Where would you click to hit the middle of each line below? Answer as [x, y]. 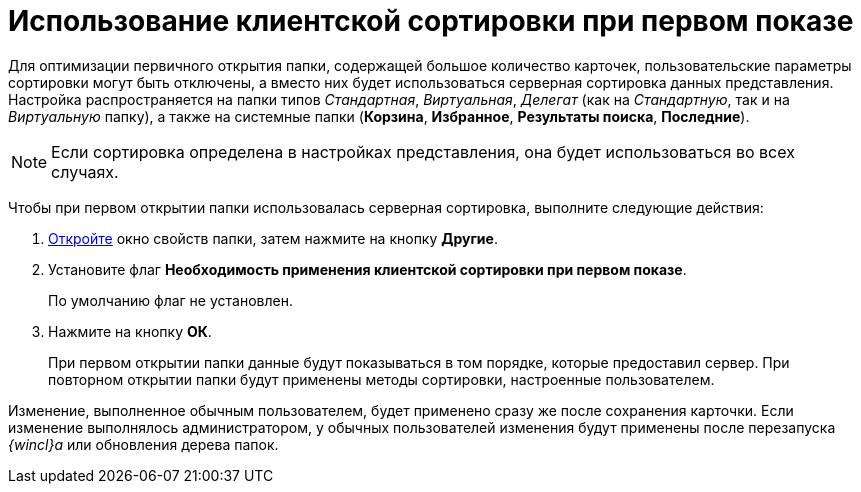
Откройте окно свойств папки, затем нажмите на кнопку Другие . [273, 238]
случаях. [85, 171]
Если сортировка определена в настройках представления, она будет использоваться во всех [423, 151]
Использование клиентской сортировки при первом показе [431, 21]
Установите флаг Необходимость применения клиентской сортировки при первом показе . [367, 269]
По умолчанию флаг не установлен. [170, 300]
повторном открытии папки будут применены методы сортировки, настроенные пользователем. [381, 379]
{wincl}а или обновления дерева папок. [143, 444]
